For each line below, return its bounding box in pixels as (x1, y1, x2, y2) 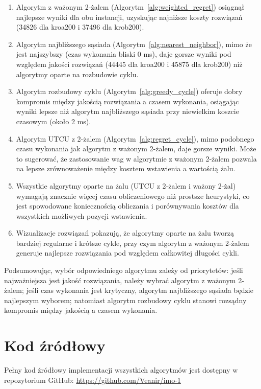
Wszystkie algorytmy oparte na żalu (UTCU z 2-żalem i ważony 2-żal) (16, 180, 236, 191)
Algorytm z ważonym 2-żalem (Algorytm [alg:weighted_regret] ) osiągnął (16, 2, 244, 12)
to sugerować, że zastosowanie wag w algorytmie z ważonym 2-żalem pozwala (16, 153, 257, 164)
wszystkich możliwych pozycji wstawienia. (16, 210, 147, 221)
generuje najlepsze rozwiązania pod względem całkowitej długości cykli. (16, 247, 239, 258)
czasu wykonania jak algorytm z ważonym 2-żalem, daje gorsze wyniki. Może (16, 143, 256, 154)
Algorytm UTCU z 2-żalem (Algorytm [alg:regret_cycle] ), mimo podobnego (16, 133, 254, 144)
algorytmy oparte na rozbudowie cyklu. (16, 68, 139, 79)
